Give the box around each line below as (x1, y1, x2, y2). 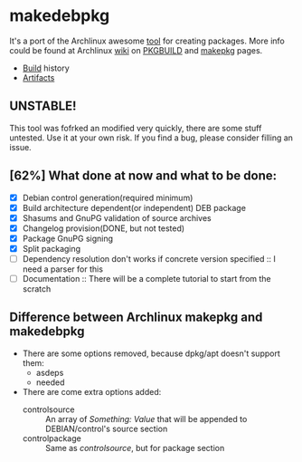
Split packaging (22, 243, 81, 254)
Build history (22, 63, 70, 73)
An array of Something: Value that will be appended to (44, 413, 248, 424)
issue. (9, 141, 32, 152)
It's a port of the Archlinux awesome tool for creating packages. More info (9, 35, 285, 46)
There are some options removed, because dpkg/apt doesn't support (22, 348, 280, 359)
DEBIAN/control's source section (44, 423, 168, 434)
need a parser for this (22, 264, 104, 274)
